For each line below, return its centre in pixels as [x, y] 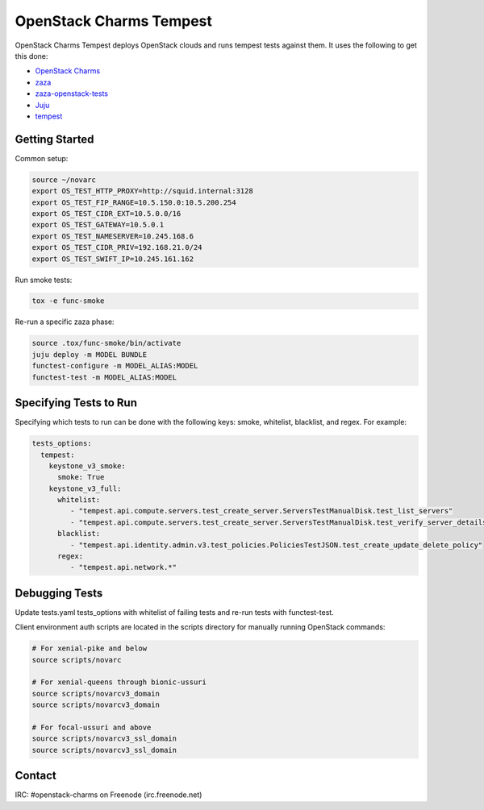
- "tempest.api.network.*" [123, 567]
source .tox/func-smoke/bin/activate [106, 343]
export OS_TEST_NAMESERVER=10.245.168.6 [113, 236]
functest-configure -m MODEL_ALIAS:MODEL [115, 366]
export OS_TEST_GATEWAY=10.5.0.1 [98, 225]
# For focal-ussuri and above [92, 728]
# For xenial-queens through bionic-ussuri [119, 682]
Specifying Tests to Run [76, 403]
